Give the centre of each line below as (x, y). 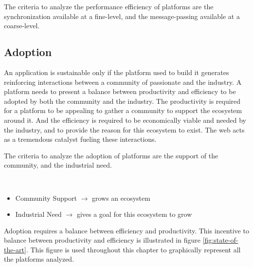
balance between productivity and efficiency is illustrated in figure (102, 240)
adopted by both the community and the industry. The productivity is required (122, 101)
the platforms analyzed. (39, 259)
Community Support (46, 198)
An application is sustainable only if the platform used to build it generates (117, 72)
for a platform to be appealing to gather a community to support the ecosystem (123, 110)
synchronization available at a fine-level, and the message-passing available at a (122, 16)
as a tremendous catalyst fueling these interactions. (80, 139)
